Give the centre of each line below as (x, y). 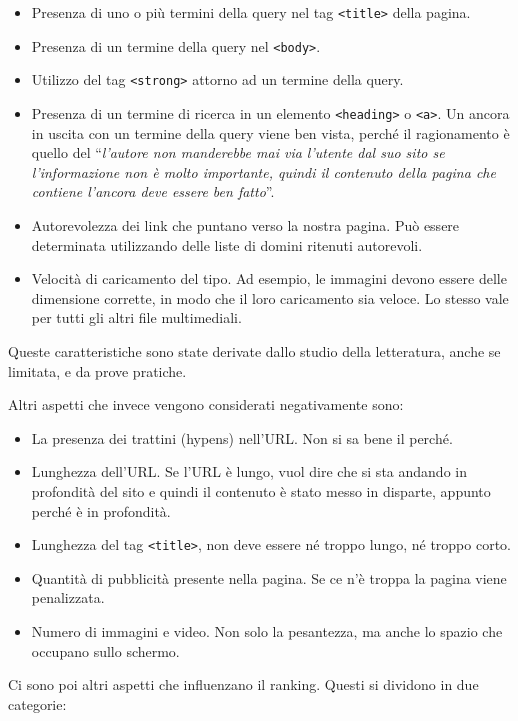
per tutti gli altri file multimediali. (136, 317)
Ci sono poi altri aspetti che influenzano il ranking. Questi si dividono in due (243, 684)
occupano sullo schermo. (105, 650)
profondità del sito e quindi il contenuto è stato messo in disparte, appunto (261, 490)
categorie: (37, 703)
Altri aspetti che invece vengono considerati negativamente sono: (206, 404)
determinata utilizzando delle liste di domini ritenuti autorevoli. (227, 244)
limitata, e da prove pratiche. (97, 370)
